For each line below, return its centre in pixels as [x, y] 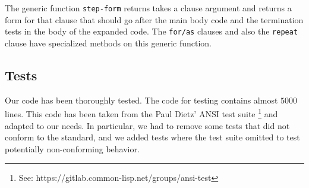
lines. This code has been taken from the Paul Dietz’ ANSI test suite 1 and [141, 113]
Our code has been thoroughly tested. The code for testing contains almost [141, 100]
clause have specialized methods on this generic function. [108, 43]
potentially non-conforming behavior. [72, 148]
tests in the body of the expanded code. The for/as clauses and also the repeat [152, 31]
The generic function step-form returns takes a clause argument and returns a [148, 8]
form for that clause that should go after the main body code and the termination [154, 19]
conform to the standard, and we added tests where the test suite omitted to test [152, 137]
